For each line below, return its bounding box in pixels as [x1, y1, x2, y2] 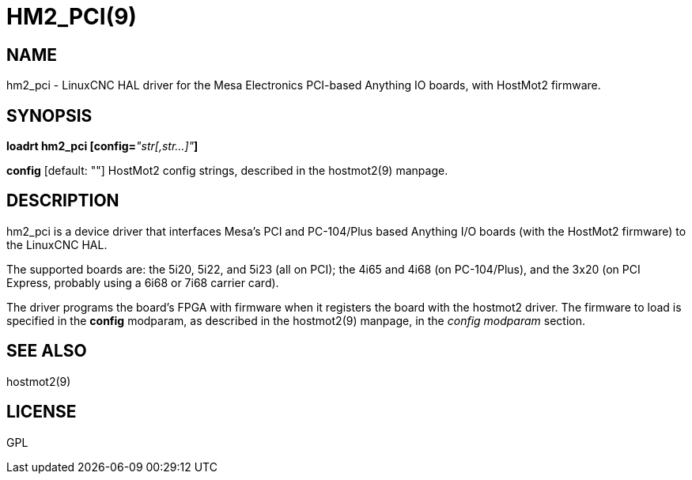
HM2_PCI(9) [6, 3, 137, 30]
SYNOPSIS [6, 105, 93, 126]
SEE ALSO [6, 341, 87, 361]
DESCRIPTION [6, 191, 119, 211]
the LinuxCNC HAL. [6, 237, 108, 251]
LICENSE [6, 402, 77, 422]
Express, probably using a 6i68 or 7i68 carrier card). [6, 275, 279, 289]
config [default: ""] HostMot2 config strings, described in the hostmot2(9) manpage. [6, 164, 448, 178]
